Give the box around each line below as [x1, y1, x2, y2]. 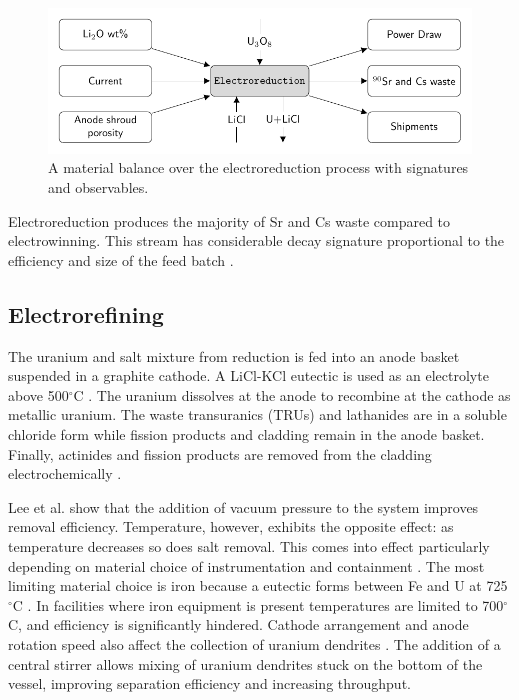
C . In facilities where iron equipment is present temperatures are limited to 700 [12, 594, 504, 615]
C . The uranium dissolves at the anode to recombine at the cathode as [73, 384, 511, 405]
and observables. [48, 177, 149, 198]
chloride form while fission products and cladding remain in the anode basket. [8, 424, 485, 444]
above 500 [8, 384, 69, 405]
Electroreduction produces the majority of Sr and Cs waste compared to [8, 210, 451, 231]
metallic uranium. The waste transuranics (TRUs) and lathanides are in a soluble [8, 404, 507, 425]
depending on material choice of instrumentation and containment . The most [8, 555, 485, 576]
